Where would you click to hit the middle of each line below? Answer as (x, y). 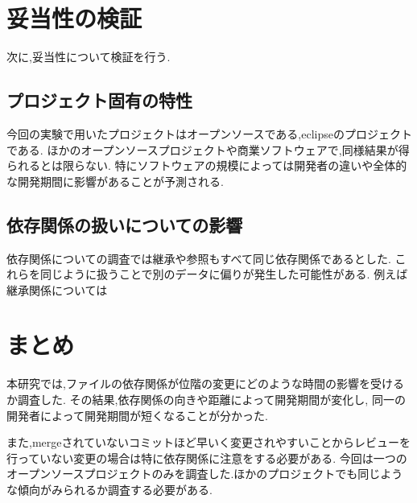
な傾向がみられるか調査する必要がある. (109, 489)
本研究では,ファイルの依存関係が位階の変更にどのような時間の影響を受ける (205, 383)
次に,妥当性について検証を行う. (89, 57)
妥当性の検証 (74, 18)
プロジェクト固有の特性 (99, 100)
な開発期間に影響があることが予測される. (115, 181)
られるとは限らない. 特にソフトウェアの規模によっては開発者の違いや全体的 (207, 165)
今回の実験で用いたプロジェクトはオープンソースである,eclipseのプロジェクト (209, 133)
